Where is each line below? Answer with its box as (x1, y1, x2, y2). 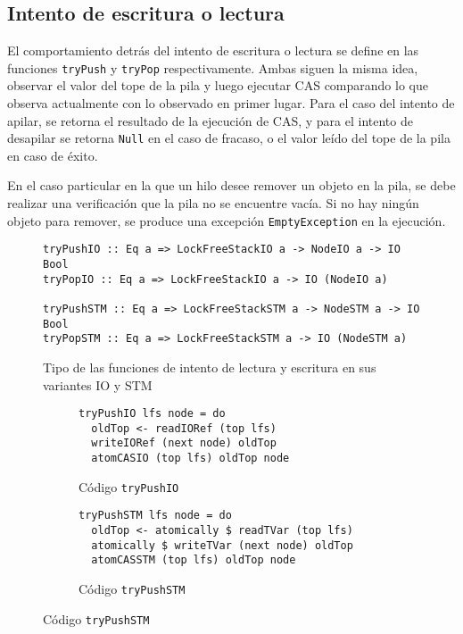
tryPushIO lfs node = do (79, 407, 226, 421)
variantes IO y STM (43, 375, 153, 394)
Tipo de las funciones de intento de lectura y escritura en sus (43, 357, 376, 376)
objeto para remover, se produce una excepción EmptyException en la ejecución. (7, 211, 446, 229)
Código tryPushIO (79, 477, 179, 496)
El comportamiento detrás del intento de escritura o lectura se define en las (7, 41, 419, 60)
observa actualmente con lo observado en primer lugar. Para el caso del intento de (7, 94, 455, 113)
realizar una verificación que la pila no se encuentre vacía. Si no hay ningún (7, 194, 419, 213)
